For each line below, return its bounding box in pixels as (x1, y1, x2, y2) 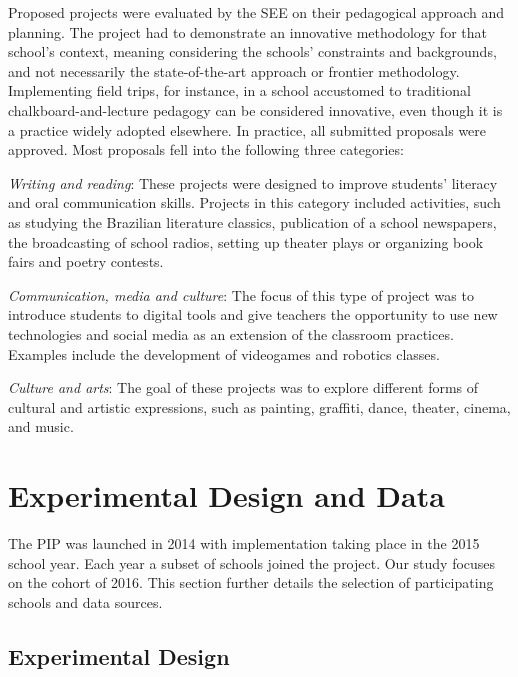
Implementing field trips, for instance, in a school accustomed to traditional (8, 80, 471, 101)
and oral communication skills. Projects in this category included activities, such (8, 192, 501, 213)
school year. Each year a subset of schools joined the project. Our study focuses (8, 552, 496, 573)
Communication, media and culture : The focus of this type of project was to (8, 284, 474, 305)
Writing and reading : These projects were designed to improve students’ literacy (8, 172, 498, 193)
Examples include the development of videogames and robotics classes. (8, 343, 440, 364)
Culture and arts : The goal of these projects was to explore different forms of (8, 377, 479, 398)
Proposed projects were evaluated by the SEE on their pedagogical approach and (8, 2, 505, 22)
